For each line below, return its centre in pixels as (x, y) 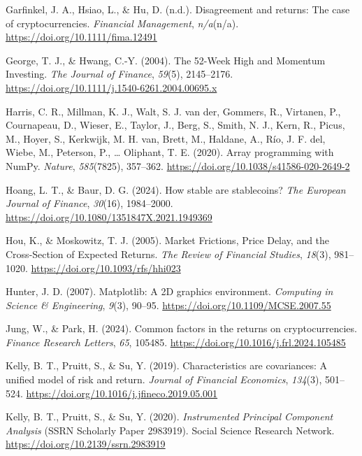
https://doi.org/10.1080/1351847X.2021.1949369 (109, 216)
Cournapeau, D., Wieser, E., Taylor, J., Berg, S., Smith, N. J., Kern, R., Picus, (175, 125)
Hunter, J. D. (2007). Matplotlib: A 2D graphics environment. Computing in (169, 291)
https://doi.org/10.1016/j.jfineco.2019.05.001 (122, 393)
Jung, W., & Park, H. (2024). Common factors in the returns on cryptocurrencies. (181, 328)
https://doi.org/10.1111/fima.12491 (81, 37)
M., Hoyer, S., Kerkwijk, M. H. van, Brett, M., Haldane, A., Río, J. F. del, (166, 138)
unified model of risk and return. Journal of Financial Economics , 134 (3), (164, 379)
